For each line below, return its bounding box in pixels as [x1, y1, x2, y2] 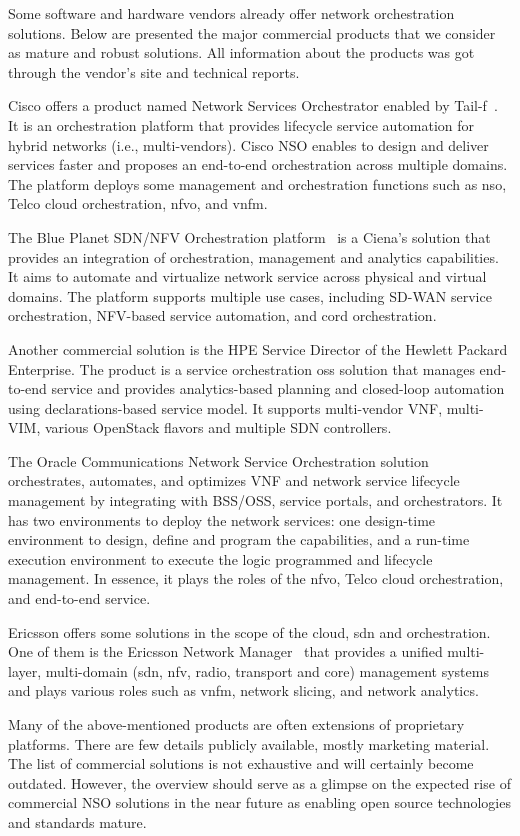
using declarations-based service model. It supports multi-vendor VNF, [8, 397, 443, 418]
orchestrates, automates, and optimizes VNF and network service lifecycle [8, 470, 460, 491]
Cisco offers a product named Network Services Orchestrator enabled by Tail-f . [8, 95, 498, 116]
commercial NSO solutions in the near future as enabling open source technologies [8, 792, 511, 813]
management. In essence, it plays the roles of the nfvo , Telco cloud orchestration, [8, 568, 504, 589]
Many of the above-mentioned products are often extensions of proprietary [8, 714, 465, 734]
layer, [8, 660, 42, 681]
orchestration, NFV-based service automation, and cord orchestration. [8, 305, 437, 326]
